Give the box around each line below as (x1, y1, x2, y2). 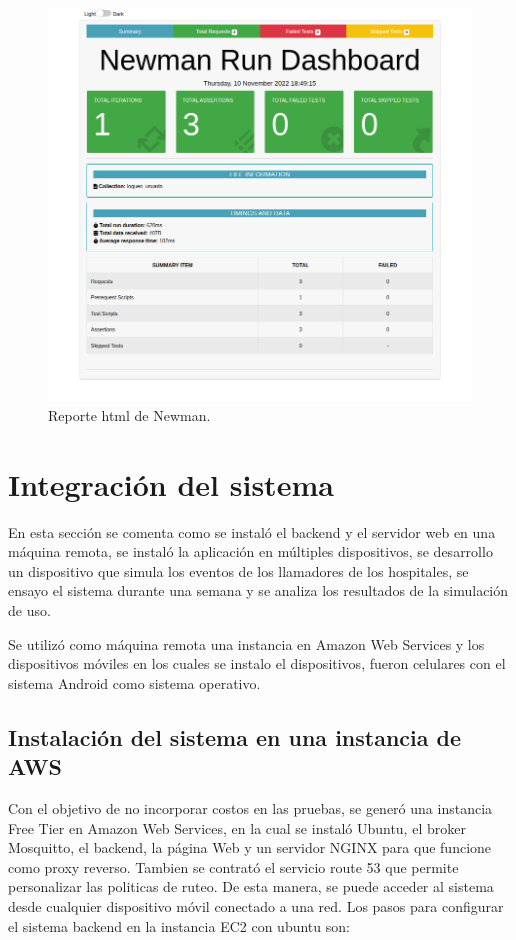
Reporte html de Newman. (48, 404, 211, 425)
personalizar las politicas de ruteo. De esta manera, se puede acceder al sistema (8, 876, 494, 897)
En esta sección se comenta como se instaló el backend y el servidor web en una (8, 521, 496, 542)
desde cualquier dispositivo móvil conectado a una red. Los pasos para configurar (8, 895, 504, 916)
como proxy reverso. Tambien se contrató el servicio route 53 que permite (8, 856, 459, 877)
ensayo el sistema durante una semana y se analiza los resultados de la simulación (8, 580, 509, 601)
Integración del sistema (8, 463, 334, 504)
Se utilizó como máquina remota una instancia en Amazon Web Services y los (8, 633, 485, 654)
